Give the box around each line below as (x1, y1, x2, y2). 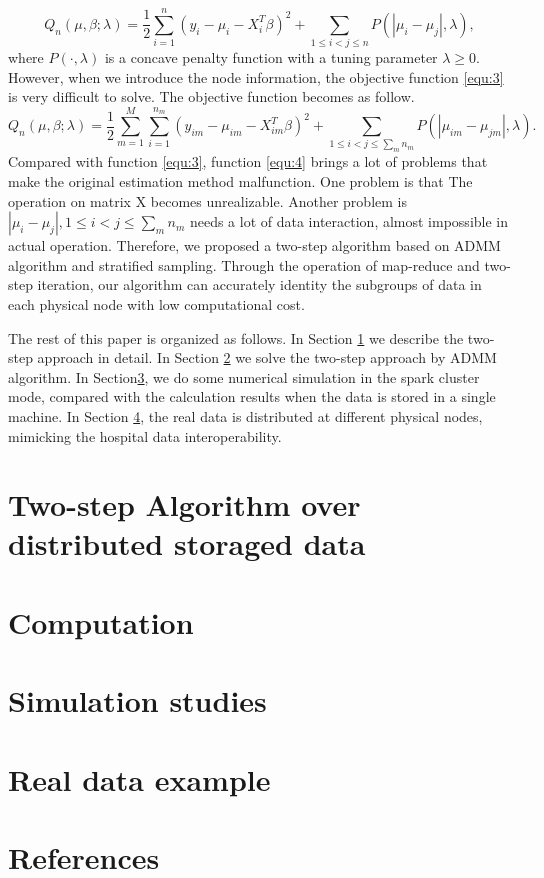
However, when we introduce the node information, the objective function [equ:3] (8, 66, 504, 87)
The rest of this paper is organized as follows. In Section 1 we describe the (8, 327, 464, 348)
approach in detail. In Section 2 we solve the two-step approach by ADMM (37, 347, 497, 368)
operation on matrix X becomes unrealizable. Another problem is (8, 190, 407, 211)
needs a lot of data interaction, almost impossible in (189, 211, 509, 232)
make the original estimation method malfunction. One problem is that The (8, 170, 473, 191)
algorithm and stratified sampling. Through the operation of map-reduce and (8, 254, 480, 275)
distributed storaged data (8, 523, 366, 564)
